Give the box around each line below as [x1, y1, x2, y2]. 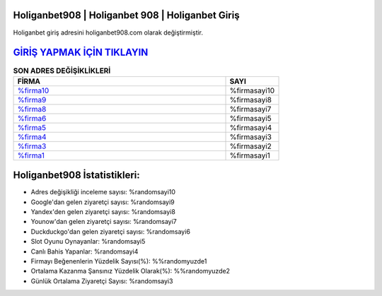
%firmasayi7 [229, 104, 272, 114]
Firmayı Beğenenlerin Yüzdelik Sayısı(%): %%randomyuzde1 [30, 257, 207, 266]
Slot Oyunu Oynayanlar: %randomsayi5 [30, 237, 146, 246]
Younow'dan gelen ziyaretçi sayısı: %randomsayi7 [30, 218, 177, 226]
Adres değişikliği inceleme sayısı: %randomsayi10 [30, 188, 176, 196]
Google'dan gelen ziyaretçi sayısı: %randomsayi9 [30, 198, 175, 206]
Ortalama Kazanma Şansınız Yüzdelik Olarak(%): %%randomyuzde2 [30, 267, 230, 276]
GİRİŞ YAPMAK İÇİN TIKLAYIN [13, 47, 149, 59]
